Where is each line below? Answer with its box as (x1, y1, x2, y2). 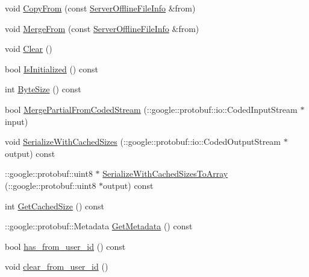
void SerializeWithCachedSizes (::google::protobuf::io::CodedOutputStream (5, 135, 281, 148)
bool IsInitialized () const (5, 62, 98, 75)
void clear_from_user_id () (5, 260, 108, 273)
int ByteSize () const (5, 83, 81, 95)
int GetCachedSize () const (5, 199, 105, 212)
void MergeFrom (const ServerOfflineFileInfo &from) (5, 22, 199, 34)
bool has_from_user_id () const (5, 240, 126, 252)
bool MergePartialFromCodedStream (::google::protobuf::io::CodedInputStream (5, 103, 298, 115)
